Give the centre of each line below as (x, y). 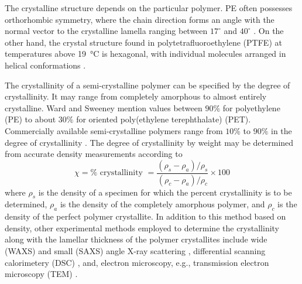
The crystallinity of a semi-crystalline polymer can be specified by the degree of (147, 85)
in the (282, 130)
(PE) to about (30, 119)
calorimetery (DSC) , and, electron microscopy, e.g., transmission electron (137, 262)
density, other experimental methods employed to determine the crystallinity (142, 227)
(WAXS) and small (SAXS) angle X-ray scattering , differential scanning (135, 250)
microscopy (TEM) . (41, 274)
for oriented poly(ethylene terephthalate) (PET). (164, 119)
